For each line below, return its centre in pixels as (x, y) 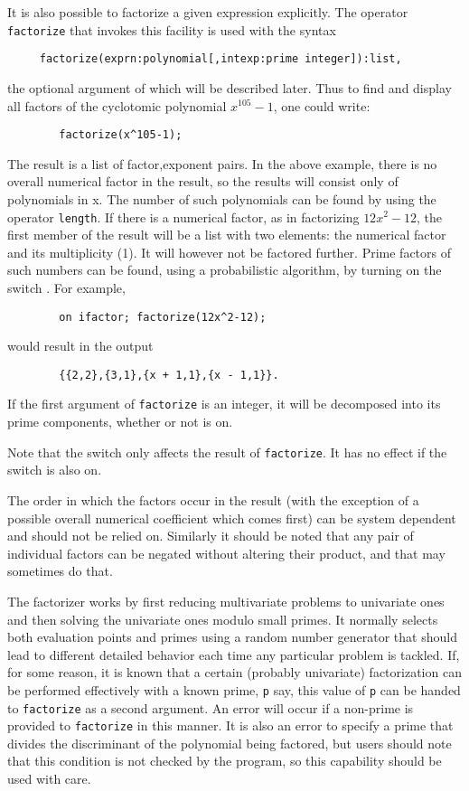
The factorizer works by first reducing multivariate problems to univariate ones (226, 601)
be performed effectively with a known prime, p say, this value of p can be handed (234, 689)
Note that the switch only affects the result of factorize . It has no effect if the (227, 452)
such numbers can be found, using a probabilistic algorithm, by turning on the (225, 270)
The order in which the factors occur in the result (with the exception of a (213, 499)
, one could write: (322, 105)
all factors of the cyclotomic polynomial (117, 105)
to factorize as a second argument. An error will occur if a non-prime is (211, 707)
